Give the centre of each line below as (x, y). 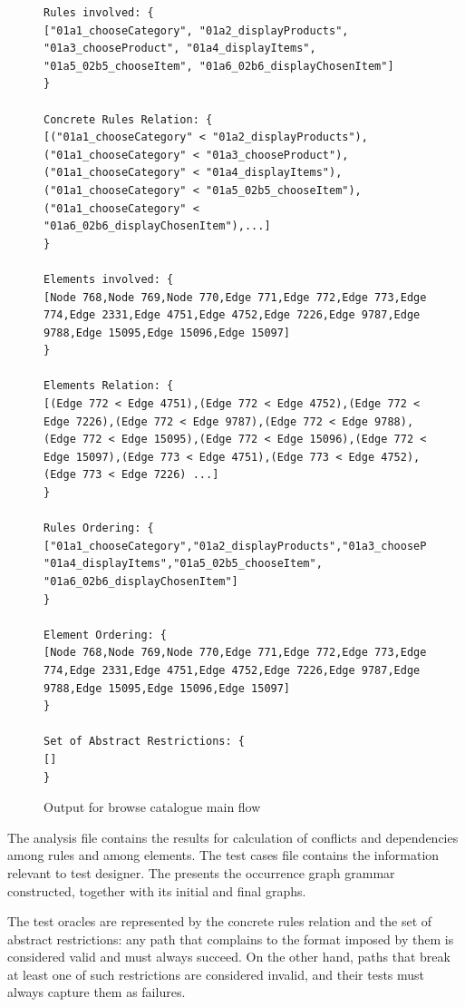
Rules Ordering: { (99, 528)
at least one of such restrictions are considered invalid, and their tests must (216, 974)
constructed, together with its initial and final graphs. (157, 890)
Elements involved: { (109, 279)
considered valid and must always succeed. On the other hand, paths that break (229, 957)
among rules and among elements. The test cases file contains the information (223, 855)
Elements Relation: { (109, 386)
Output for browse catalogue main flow (152, 807)
